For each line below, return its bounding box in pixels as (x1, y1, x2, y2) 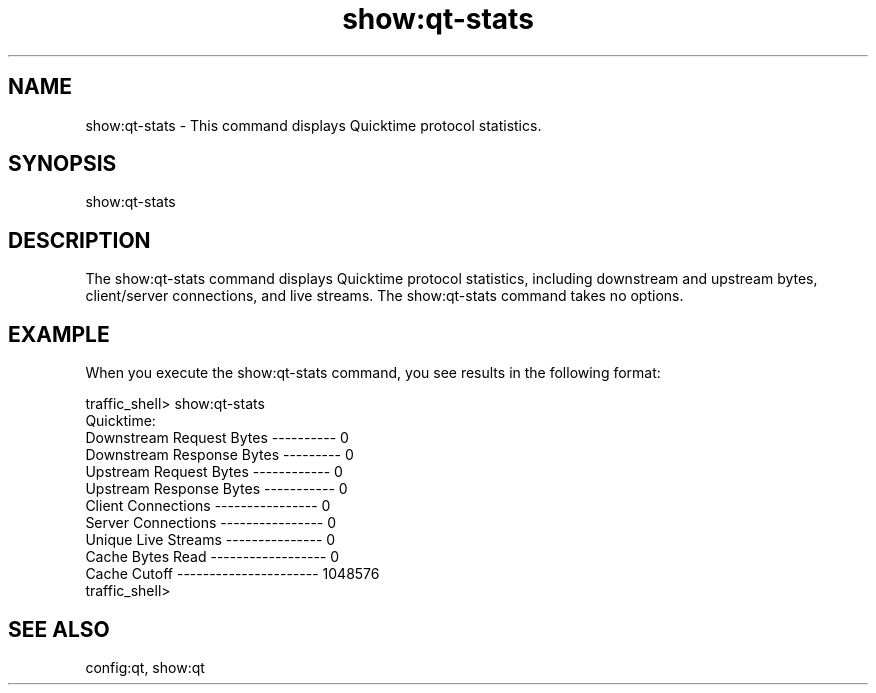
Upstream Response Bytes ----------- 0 (85, 480, 348, 498)
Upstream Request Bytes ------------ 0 (85, 463, 343, 481)
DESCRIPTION (8, 227, 151, 253)
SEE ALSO (8, 616, 110, 642)
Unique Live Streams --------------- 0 (85, 531, 336, 549)
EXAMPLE (8, 321, 110, 347)
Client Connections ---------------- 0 (85, 497, 331, 515)
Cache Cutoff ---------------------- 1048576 (85, 565, 380, 583)
